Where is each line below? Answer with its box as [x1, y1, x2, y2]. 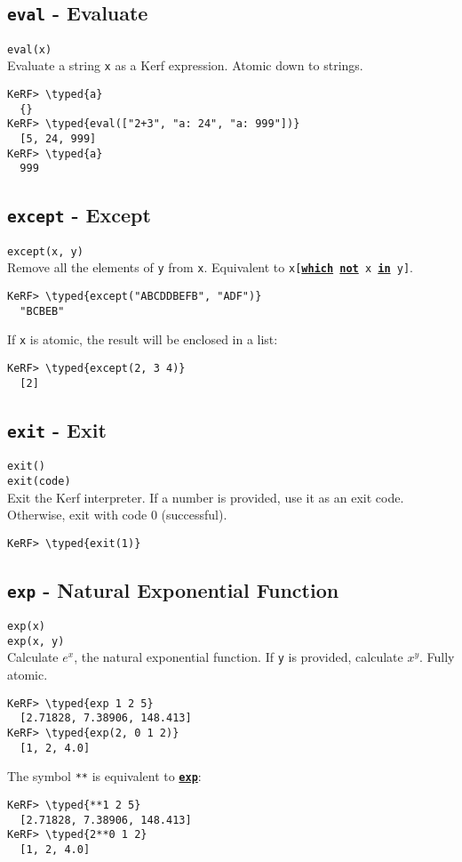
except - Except [7, 201, 151, 229]
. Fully [419, 648, 455, 666]
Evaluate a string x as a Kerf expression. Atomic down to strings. [7, 56, 363, 75]
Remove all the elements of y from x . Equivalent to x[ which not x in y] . [7, 258, 413, 277]
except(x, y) [7, 245, 84, 258]
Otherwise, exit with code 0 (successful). [7, 505, 227, 524]
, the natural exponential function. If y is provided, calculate [74, 648, 403, 666]
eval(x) [7, 43, 52, 56]
